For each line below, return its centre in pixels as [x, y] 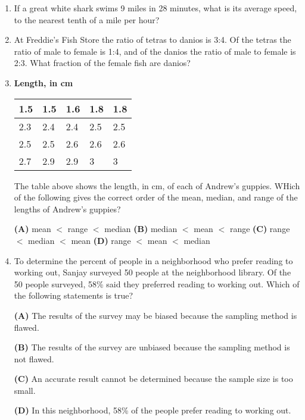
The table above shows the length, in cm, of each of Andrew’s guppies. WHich [157, 185]
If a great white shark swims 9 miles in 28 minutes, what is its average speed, [155, 8]
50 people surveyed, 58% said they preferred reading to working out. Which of [157, 283]
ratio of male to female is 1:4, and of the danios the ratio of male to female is [155, 51]
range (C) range [260, 229]
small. [25, 390]
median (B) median [141, 229]
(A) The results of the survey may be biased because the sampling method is [155, 315]
